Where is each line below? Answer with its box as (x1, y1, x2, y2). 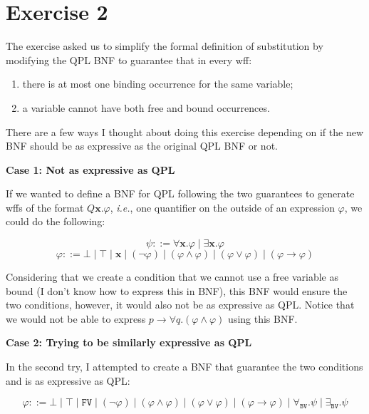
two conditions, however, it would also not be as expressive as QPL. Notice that (6, 297, 355, 312)
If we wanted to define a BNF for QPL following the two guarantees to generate (6, 186, 355, 201)
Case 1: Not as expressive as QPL (6, 162, 175, 177)
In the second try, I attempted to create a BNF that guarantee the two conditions (6, 359, 363, 374)
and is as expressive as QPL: (6, 373, 130, 388)
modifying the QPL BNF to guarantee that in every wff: (6, 52, 252, 67)
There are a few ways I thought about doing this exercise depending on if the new (6, 124, 363, 139)
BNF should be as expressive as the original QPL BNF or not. (6, 138, 278, 153)
